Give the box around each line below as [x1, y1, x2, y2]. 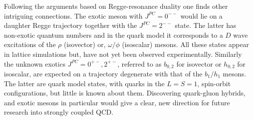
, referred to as [117, 58, 162, 69]
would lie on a [180, 10, 223, 21]
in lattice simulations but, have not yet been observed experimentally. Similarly [4, 48, 242, 59]
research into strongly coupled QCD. [4, 107, 114, 117]
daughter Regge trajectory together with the [4, 20, 137, 30]
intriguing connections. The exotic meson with [4, 10, 143, 21]
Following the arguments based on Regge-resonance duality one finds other [4, 1, 228, 11]
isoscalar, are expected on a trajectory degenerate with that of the [4, 69, 203, 79]
